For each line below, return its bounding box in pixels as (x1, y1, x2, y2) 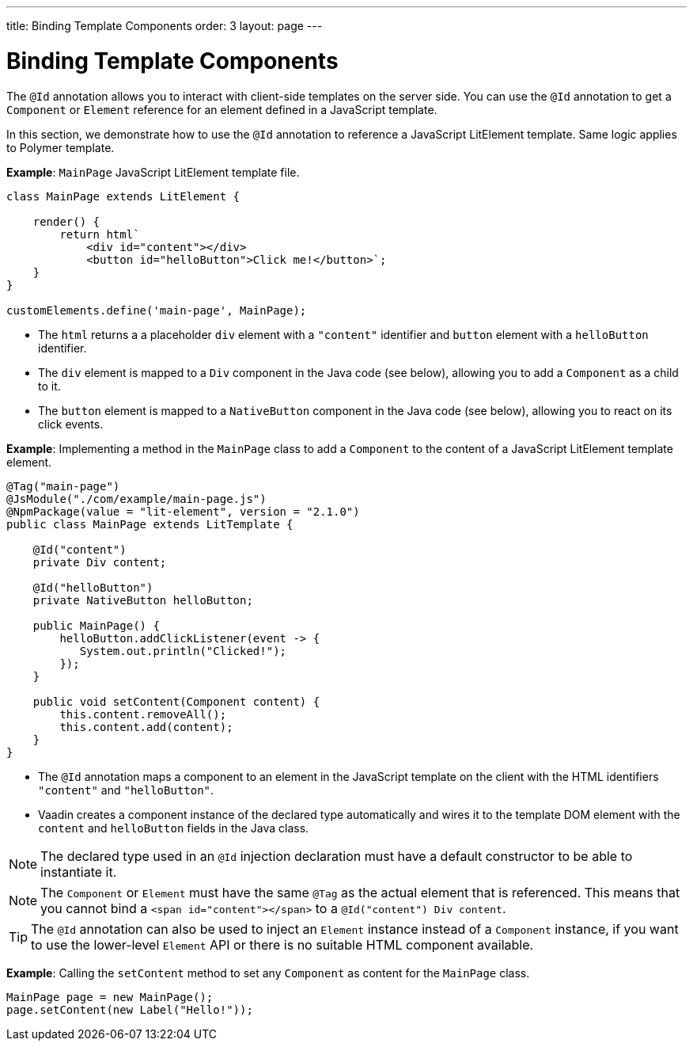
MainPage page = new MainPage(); (6, 990, 214, 1003)
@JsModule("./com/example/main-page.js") (6, 492, 267, 505)
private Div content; (32, 555, 167, 569)
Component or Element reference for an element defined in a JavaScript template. (6, 102, 437, 116)
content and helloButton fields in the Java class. (38, 820, 309, 835)
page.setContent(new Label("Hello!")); (6, 1003, 253, 1016)
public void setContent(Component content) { (32, 695, 320, 708)
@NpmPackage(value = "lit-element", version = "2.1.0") (6, 504, 360, 518)
